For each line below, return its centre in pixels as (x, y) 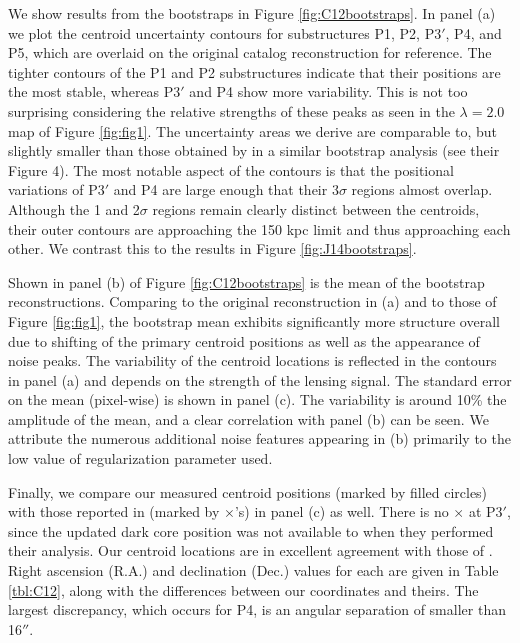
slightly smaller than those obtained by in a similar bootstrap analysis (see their (254, 150)
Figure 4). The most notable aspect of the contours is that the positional (231, 169)
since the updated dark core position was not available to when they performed (251, 530)
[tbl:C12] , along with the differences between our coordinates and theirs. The (243, 589)
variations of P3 (56, 189)
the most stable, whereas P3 (94, 91)
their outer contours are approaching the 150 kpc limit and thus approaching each (259, 228)
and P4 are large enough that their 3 (226, 189)
